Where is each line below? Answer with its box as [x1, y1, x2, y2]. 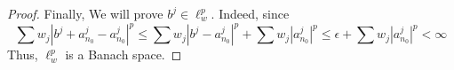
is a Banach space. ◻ [65, 45, 182, 64]
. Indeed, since [211, 4, 290, 22]
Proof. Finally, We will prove [7, 4, 163, 22]
